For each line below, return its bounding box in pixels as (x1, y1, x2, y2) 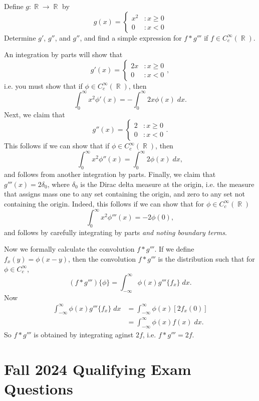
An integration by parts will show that (4, 49, 123, 60)
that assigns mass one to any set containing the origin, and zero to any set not (4, 188, 245, 199)
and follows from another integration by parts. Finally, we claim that (4, 169, 216, 179)
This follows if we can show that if (4, 140, 110, 151)
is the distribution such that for (158, 254, 255, 264)
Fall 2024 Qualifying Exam (4, 358, 191, 379)
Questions (4, 378, 73, 398)
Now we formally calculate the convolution (4, 244, 135, 254)
